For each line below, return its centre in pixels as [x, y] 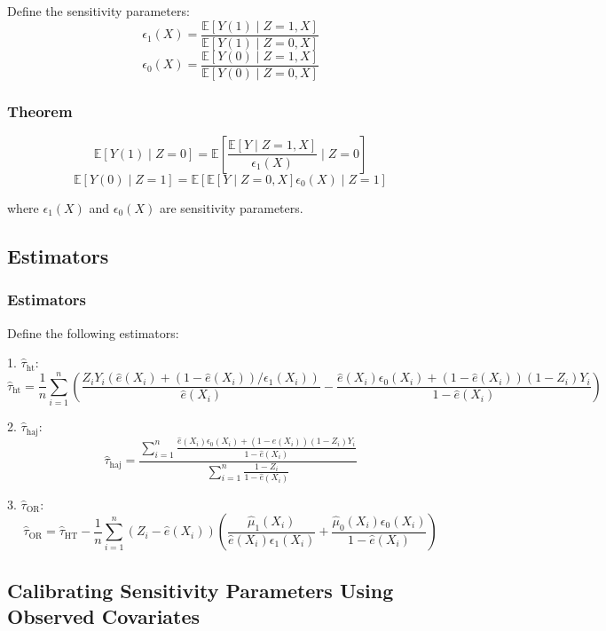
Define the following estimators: [93, 332]
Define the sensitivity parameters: [98, 11]
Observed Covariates [104, 615]
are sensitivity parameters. [231, 207]
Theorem [40, 110]
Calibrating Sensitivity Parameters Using [201, 590]
